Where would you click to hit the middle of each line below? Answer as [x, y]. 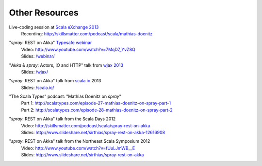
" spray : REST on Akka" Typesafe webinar [50, 43]
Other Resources [44, 13]
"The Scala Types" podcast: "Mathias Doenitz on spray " [65, 96]
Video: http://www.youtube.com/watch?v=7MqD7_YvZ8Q [78, 49]
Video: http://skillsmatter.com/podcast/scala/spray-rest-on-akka [86, 125]
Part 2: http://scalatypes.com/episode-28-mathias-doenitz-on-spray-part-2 [97, 110]
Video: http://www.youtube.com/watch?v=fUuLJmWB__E [78, 148]
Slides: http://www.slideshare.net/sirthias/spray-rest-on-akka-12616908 [93, 133]
